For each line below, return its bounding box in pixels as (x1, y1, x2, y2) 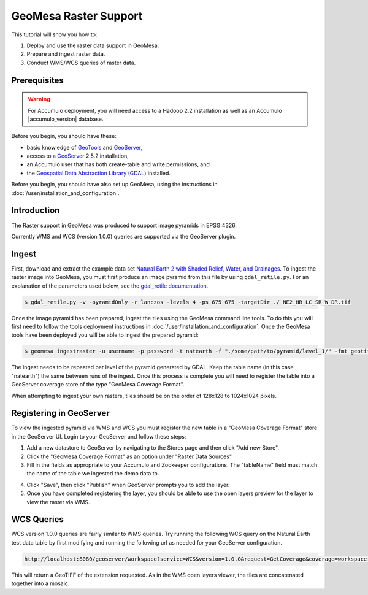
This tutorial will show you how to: (11, 31, 98, 38)
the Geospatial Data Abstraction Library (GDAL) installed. (26, 169, 171, 177)
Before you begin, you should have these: (11, 132, 117, 140)
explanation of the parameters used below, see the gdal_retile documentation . (11, 282, 209, 290)
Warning (28, 96, 50, 103)
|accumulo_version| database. (28, 115, 104, 123)
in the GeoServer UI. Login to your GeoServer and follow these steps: (11, 432, 186, 440)
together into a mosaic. (11, 580, 70, 587)
